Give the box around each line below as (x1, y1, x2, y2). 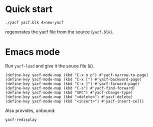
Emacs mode (5, 46, 60, 58)
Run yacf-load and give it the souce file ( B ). (5, 62, 94, 68)
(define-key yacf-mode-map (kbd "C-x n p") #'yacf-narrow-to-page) (5, 72, 149, 77)
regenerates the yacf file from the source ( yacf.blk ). (5, 28, 113, 34)
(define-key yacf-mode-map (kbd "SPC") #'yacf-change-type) (5, 90, 133, 95)
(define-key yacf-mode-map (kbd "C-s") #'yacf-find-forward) (5, 85, 135, 90)
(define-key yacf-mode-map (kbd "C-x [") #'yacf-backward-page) (5, 76, 142, 82)
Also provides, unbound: (5, 107, 56, 113)
